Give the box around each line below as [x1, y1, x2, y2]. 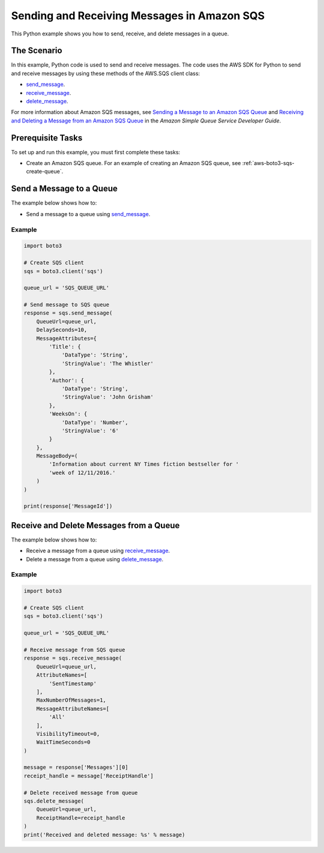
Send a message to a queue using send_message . [26, 210, 151, 217]
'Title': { [49, 343, 81, 351]
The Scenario [11, 46, 62, 56]
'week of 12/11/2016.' [49, 469, 116, 476]
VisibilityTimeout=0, [36, 730, 100, 737]
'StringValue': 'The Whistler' [61, 360, 154, 367]
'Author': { [49, 377, 84, 384]
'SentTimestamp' [49, 680, 97, 687]
